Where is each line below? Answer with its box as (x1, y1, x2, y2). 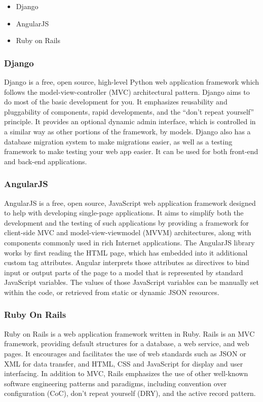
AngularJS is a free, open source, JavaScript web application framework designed (4, 197, 256, 208)
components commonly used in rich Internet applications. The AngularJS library (4, 237, 255, 247)
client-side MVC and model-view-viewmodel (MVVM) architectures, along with (4, 227, 251, 238)
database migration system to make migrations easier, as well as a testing (4, 136, 233, 147)
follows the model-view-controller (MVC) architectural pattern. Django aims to (4, 86, 250, 97)
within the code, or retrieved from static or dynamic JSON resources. (4, 286, 219, 297)
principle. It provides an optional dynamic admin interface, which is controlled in (4, 116, 256, 127)
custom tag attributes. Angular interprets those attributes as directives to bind (4, 257, 249, 268)
